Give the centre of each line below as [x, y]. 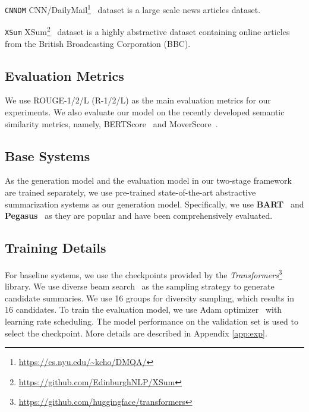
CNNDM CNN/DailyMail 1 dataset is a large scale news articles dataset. [133, 9]
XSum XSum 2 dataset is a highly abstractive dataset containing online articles [147, 31]
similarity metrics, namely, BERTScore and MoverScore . [111, 123]
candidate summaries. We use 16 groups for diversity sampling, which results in [149, 298]
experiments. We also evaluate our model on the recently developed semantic [145, 112]
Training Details [56, 248]
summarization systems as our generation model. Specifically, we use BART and [154, 204]
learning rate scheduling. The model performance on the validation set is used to [152, 321]
